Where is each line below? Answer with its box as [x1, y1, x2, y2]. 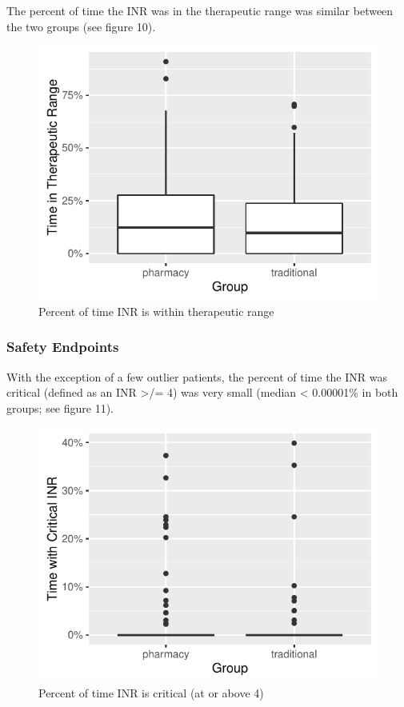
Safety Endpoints [6, 337, 119, 357]
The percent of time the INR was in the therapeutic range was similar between [6, 2, 394, 18]
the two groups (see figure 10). [6, 18, 156, 34]
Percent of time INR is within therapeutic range [38, 302, 274, 319]
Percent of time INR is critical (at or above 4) [38, 684, 264, 701]
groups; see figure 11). [6, 399, 114, 416]
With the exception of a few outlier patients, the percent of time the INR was [6, 368, 387, 385]
